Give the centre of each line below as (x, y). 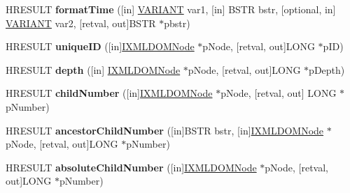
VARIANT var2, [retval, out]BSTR (81, 23)
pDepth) (327, 69)
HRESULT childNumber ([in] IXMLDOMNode (109, 93)
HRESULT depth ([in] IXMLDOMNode (93, 69)
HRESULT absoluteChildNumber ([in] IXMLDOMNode (131, 167)
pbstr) (177, 23)
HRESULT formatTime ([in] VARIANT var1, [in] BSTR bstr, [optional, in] (171, 9)
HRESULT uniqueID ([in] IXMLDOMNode (100, 46)
